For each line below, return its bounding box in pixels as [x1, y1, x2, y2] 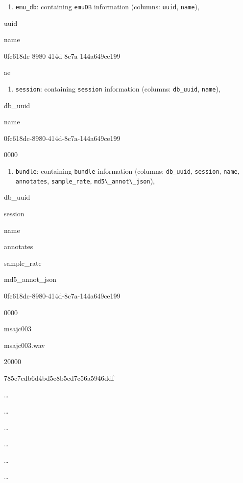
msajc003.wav [4, 340, 45, 350]
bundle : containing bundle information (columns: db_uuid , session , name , [15, 166, 240, 176]
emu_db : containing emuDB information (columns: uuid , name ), [15, 1, 199, 11]
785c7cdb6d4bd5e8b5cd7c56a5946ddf [4, 372, 114, 383]
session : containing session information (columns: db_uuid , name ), [15, 84, 220, 94]
